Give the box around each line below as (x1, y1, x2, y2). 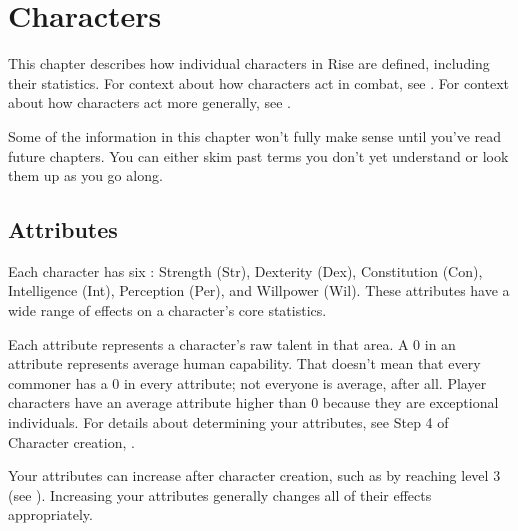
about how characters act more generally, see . (8, 92, 291, 113)
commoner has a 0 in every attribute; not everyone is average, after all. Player (8, 372, 487, 393)
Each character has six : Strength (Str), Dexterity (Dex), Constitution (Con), (8, 260, 483, 281)
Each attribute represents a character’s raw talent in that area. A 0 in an (8, 333, 456, 354)
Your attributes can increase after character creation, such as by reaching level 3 (8, 465, 501, 486)
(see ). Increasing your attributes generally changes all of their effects (8, 484, 432, 505)
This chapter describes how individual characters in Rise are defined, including (8, 53, 490, 74)
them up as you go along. (8, 165, 163, 186)
